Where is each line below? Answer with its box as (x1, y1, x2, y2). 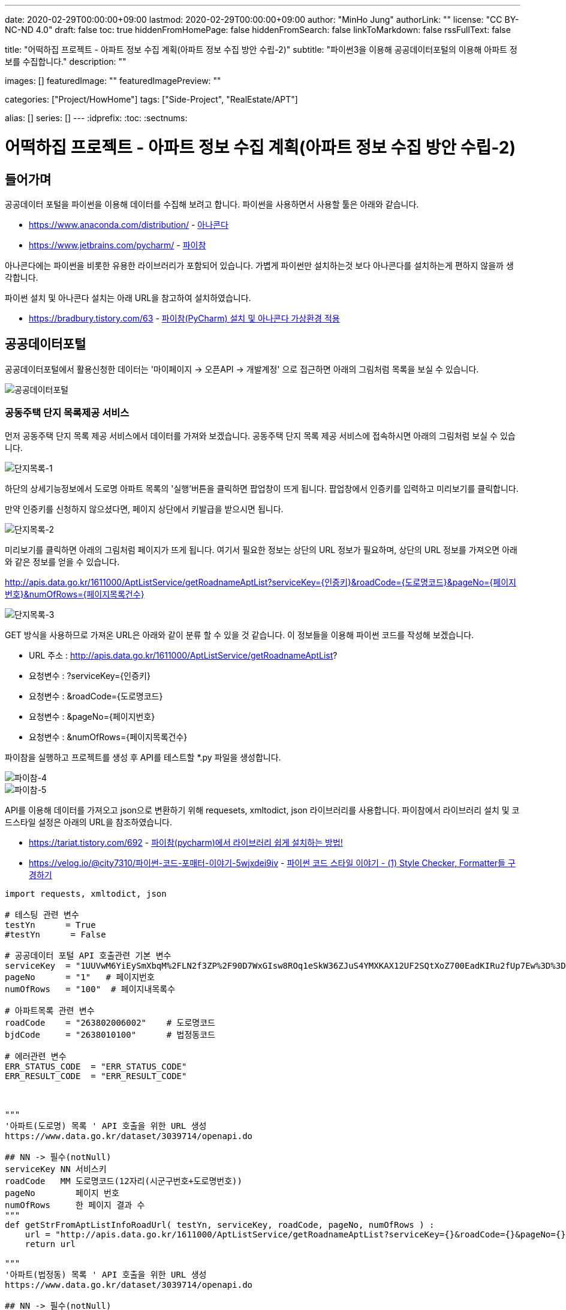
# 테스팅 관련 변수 (5, 909, 79, 920)
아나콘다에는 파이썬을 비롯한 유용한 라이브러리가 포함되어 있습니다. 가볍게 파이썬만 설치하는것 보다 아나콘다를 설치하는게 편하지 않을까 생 (5, 260, 514, 271)
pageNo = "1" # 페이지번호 (5, 972, 155, 982)
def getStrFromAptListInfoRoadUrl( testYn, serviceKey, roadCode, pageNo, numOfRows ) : (5, 1219, 435, 1230)
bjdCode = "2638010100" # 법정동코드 (5, 1029, 215, 1039)
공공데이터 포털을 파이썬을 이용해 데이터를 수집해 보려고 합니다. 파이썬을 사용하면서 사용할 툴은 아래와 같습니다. (5, 199, 419, 209)
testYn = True (5, 920, 96, 930)
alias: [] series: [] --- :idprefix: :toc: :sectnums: (5, 113, 188, 123)
